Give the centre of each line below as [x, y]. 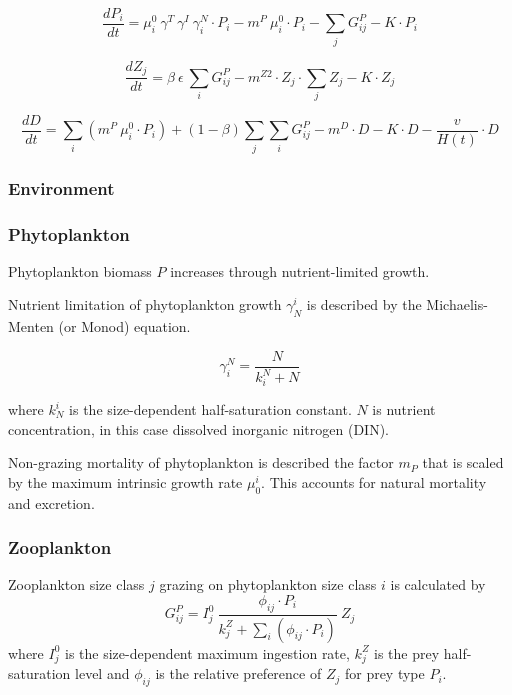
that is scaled [463, 462]
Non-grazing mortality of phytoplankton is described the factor [201, 462]
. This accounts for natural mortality [374, 481]
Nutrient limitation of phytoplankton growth [145, 304]
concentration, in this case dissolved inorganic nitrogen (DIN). [198, 428]
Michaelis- [457, 304]
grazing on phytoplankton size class [268, 584]
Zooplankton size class [76, 584]
